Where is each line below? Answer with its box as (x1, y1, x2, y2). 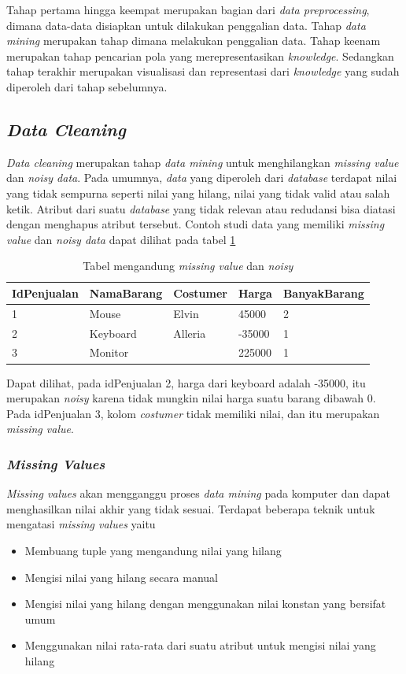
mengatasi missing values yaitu (6, 516, 156, 532)
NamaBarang (89, 284, 163, 301)
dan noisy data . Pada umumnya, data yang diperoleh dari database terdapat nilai (6, 169, 397, 186)
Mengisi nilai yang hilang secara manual (24, 568, 219, 585)
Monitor (89, 344, 129, 361)
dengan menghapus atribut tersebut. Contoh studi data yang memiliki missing (6, 216, 385, 232)
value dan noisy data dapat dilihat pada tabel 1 (6, 231, 236, 247)
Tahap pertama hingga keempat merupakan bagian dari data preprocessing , (6, 2, 370, 17)
